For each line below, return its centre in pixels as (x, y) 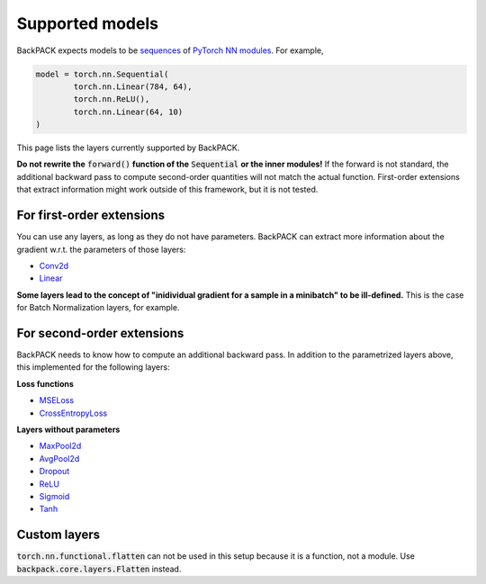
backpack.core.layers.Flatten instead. (99, 569)
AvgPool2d (59, 458)
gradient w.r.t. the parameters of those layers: (101, 249)
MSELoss (57, 400)
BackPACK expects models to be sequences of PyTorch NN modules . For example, (170, 50)
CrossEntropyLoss (73, 413)
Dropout (54, 472)
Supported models (88, 23)
